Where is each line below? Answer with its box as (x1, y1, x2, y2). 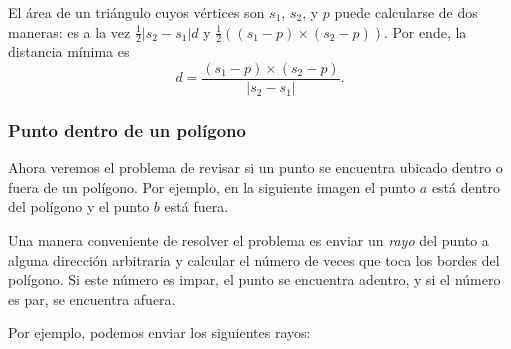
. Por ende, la (384, 21, 467, 42)
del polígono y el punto (8, 196, 150, 217)
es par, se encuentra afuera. (8, 288, 176, 309)
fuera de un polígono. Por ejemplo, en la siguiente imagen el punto (8, 176, 416, 197)
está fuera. (164, 196, 229, 217)
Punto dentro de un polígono (8, 118, 246, 142)
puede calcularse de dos (334, 2, 478, 22)
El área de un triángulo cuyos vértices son (8, 2, 265, 22)
